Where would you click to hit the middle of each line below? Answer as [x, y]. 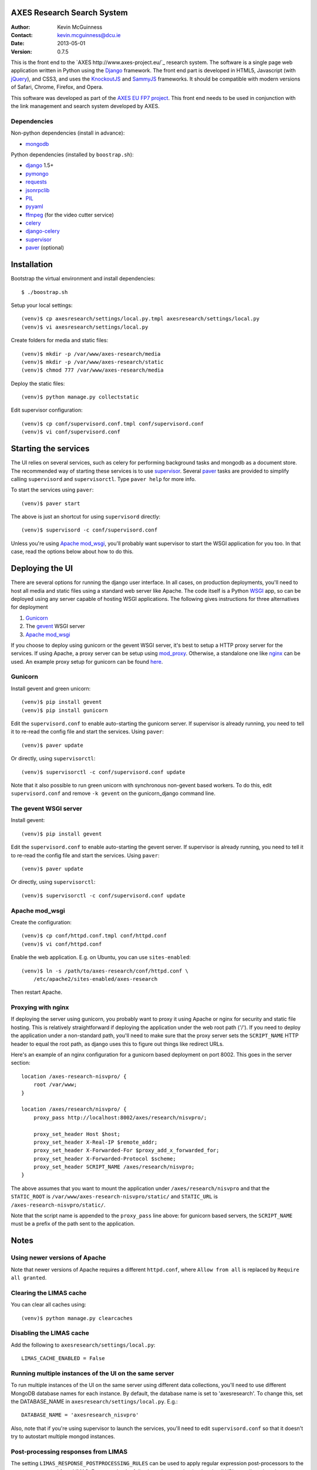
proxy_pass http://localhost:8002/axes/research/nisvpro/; [120, 1117]
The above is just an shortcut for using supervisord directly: [86, 517]
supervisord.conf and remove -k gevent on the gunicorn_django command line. [113, 793]
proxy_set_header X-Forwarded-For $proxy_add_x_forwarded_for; [126, 1150]
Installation [32, 265]
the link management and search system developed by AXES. [85, 106]
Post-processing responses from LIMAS [69, 1451]
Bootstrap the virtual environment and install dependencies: [83, 279]
